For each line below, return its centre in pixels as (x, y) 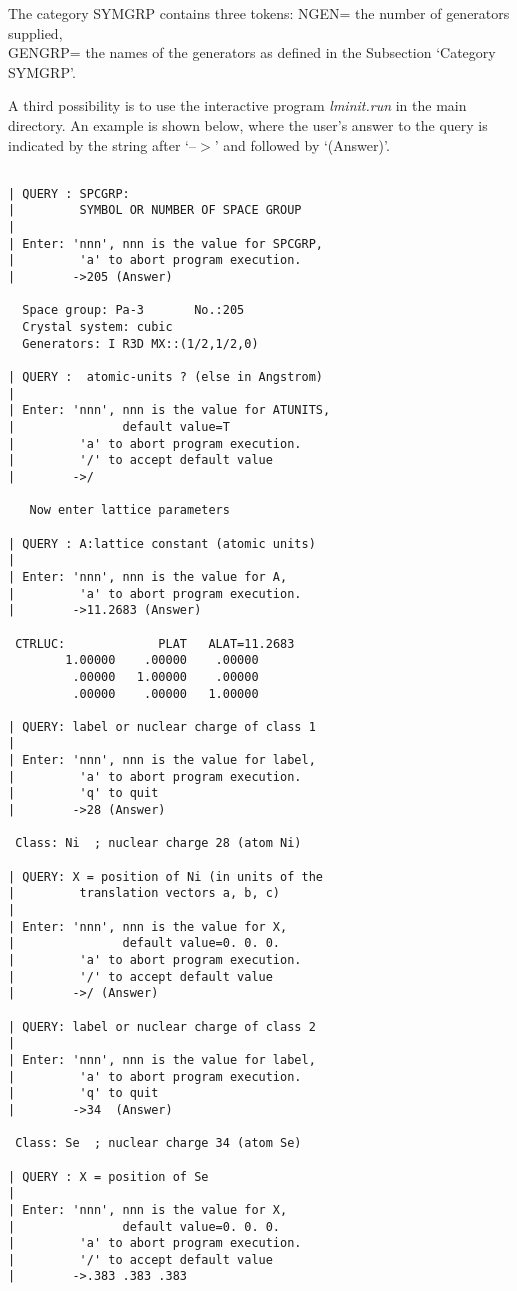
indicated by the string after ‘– (102, 144)
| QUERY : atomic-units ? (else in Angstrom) (165, 377)
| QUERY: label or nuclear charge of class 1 (162, 726)
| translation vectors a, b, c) (144, 893)
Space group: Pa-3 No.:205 (133, 310)
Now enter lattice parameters (129, 510)
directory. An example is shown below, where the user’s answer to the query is (248, 124)
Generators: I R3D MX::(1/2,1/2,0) (140, 343)
